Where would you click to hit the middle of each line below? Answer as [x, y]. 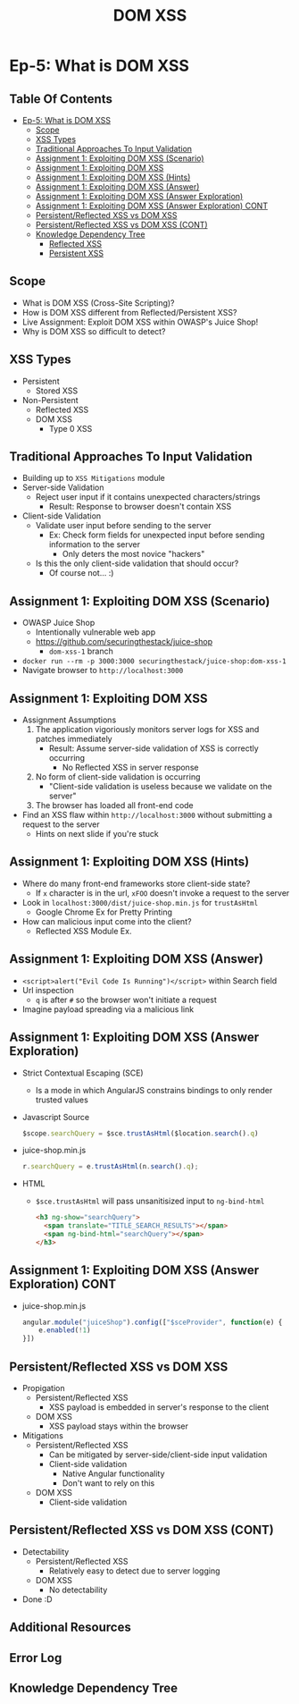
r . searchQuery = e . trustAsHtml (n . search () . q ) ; [110, 1167]
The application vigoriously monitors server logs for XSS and [147, 730]
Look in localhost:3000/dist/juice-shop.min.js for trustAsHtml [140, 902]
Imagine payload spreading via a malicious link [108, 1009]
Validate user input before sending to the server [123, 526]
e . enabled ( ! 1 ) [65, 1330]
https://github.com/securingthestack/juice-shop [124, 642]
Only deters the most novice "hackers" [133, 554]
